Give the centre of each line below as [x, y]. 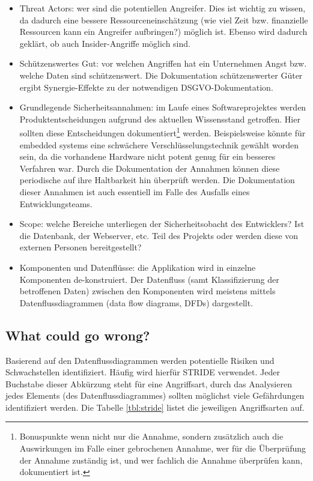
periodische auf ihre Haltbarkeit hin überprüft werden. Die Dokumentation [157, 180]
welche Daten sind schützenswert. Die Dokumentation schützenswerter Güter [161, 75]
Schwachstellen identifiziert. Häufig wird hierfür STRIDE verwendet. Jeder [143, 372]
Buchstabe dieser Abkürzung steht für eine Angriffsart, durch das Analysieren [149, 383]
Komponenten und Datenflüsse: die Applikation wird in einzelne [138, 267]
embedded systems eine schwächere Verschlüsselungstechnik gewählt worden [159, 144]
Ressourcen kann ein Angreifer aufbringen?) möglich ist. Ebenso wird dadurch [163, 32]
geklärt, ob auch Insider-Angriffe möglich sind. [105, 43]
